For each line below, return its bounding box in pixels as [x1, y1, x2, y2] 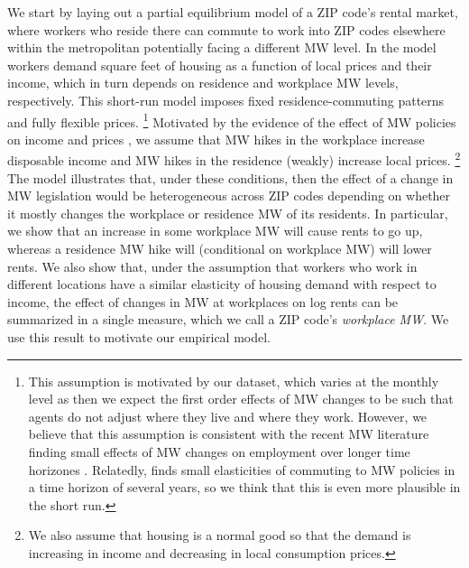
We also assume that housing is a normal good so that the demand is [28, 526, 411, 545]
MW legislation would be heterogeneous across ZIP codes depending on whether [7, 186, 451, 205]
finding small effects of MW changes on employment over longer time [28, 442, 410, 461]
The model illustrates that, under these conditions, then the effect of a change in [7, 168, 454, 187]
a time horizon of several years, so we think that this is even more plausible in [28, 478, 461, 497]
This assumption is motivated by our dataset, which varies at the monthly [28, 371, 439, 390]
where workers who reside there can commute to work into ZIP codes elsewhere [7, 20, 446, 39]
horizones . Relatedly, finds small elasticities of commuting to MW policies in [28, 460, 455, 479]
